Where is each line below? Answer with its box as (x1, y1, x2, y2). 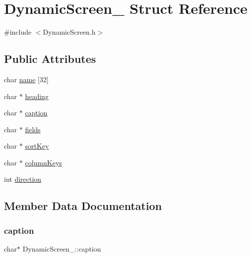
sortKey (25, 141, 49, 151)
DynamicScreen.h (43, 27, 96, 37)
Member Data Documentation (4, 198, 162, 213)
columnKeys (25, 157, 62, 167)
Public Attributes (4, 51, 96, 66)
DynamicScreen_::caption (22, 244, 101, 254)
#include (4, 27, 32, 37)
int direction (4, 174, 42, 184)
